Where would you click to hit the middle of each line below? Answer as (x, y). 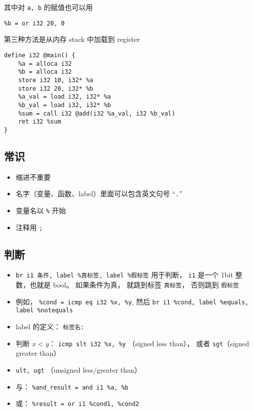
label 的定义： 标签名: (50, 327)
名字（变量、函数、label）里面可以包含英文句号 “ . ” (99, 194)
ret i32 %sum (40, 122)
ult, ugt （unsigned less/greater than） (78, 369)
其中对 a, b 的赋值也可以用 (48, 7)
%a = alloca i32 (45, 64)
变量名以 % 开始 (41, 210)
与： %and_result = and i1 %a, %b (72, 386)
